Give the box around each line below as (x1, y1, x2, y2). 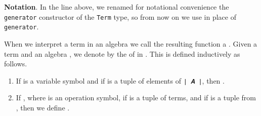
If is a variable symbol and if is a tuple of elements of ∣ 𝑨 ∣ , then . (16, 75, 225, 86)
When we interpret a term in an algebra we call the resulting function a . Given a (4, 38, 257, 49)
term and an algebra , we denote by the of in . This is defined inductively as (4, 48, 240, 59)
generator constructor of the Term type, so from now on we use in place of (4, 11, 236, 22)
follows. (4, 58, 27, 69)
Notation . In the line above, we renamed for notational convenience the (4, 2, 229, 12)
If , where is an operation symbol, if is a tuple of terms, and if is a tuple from (16, 92, 256, 103)
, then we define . (16, 102, 70, 112)
